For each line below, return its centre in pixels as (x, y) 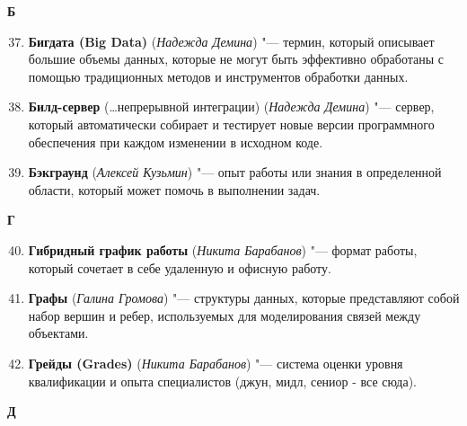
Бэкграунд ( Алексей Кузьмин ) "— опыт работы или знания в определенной (235, 172)
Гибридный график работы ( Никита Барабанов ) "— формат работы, (223, 249)
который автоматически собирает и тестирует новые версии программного (231, 124)
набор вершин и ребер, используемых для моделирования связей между (225, 315)
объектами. (58, 333)
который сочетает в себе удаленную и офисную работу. (180, 267)
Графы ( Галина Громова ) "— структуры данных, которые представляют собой (244, 298)
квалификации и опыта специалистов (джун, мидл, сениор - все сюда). (223, 381)
